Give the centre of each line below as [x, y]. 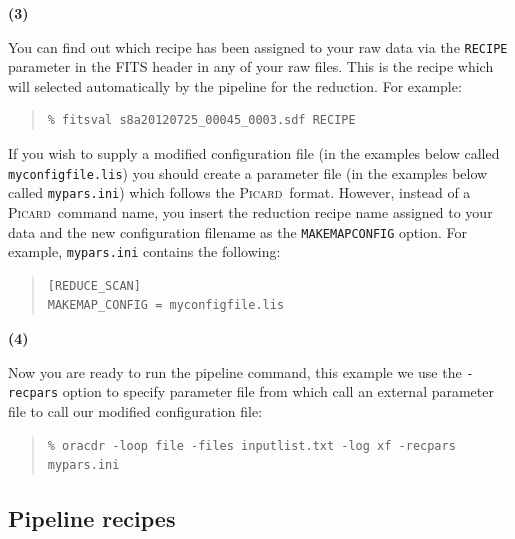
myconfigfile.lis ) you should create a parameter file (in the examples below [248, 172]
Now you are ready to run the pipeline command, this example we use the [235, 371]
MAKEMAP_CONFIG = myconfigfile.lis [166, 305]
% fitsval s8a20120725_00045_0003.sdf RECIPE [201, 120]
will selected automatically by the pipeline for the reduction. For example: [235, 85]
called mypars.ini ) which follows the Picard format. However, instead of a [239, 192]
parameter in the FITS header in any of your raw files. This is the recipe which [251, 66]
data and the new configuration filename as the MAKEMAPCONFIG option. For [238, 231]
